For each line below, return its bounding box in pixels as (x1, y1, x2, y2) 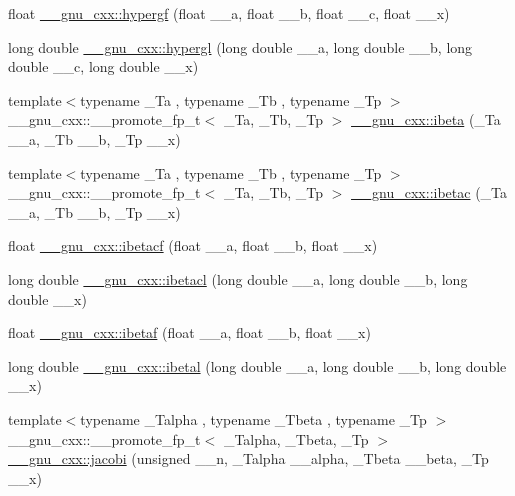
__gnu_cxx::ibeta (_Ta (351, 109, 501, 130)
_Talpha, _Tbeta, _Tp (223, 428, 369, 449)
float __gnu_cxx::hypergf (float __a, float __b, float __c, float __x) (8, 3, 450, 23)
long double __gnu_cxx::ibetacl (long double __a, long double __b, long (8, 268, 468, 289)
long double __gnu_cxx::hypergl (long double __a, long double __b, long (8, 36, 473, 57)
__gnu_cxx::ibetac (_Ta (351, 182, 508, 203)
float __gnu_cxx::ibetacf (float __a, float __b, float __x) (8, 235, 378, 256)
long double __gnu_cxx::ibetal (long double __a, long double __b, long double (8, 355, 507, 376)
